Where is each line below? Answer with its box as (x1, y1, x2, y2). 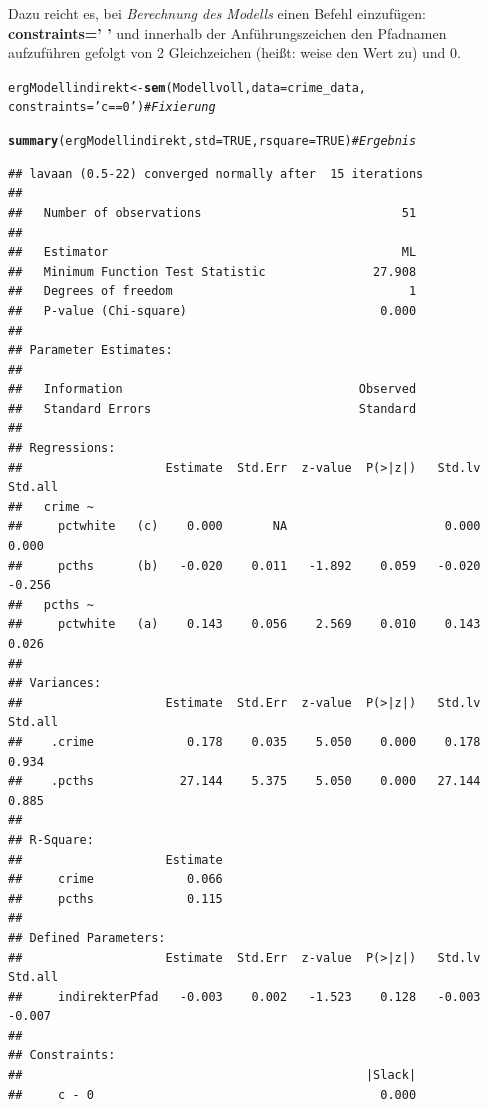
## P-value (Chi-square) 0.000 (8, 303, 417, 318)
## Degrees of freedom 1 (8, 284, 417, 299)
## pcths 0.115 (8, 891, 223, 906)
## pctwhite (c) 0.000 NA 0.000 (8, 519, 481, 534)
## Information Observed (8, 382, 417, 397)
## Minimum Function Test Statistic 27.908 (8, 264, 417, 279)
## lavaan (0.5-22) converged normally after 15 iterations (8, 166, 424, 181)
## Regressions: (8, 441, 116, 456)
